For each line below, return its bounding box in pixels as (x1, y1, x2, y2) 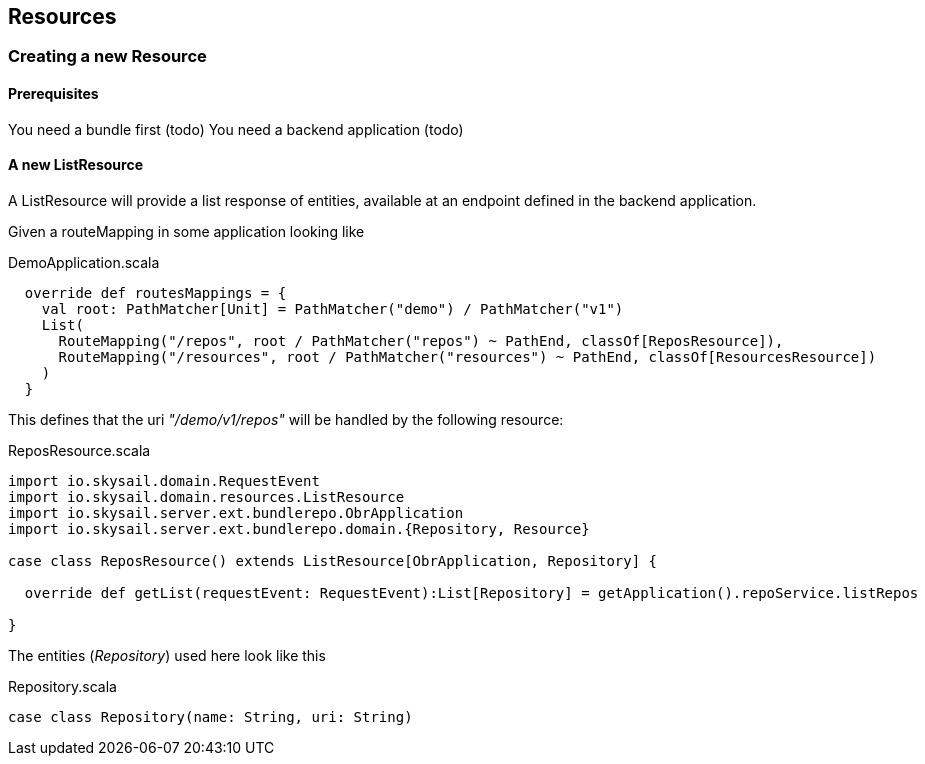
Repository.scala (8, 677, 117, 695)
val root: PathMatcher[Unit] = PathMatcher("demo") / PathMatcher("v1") (41, 300, 624, 317)
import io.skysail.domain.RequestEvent (8, 472, 320, 489)
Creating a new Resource (8, 46, 207, 67)
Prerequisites (8, 85, 99, 103)
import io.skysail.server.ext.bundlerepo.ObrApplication (8, 504, 464, 521)
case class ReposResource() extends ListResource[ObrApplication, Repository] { (8, 552, 658, 569)
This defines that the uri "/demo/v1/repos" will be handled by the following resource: (8, 410, 564, 428)
